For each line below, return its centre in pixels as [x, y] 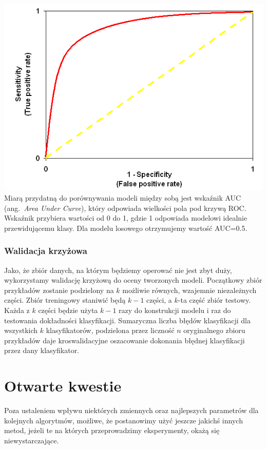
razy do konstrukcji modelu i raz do [175, 310]
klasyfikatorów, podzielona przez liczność [110, 330]
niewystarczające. [32, 440]
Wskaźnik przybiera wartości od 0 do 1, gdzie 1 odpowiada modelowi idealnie [126, 218]
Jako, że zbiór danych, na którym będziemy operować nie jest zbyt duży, [118, 270]
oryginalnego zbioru [214, 330]
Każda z [17, 310]
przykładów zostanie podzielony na [59, 290]
